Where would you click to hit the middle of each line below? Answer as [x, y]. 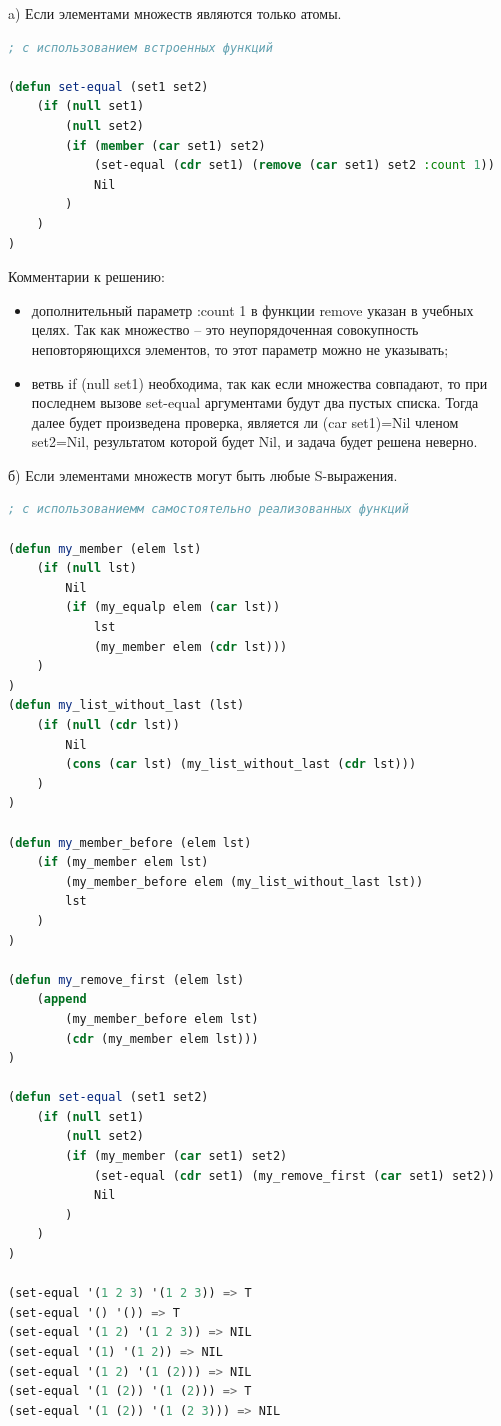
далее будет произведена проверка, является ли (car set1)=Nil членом [245, 421]
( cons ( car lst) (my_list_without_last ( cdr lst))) [241, 764]
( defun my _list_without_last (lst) [126, 705]
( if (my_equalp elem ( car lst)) [173, 607]
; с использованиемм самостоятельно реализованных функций [208, 509]
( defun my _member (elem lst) [105, 548]
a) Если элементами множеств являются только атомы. [175, 13]
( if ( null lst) [86, 568]
